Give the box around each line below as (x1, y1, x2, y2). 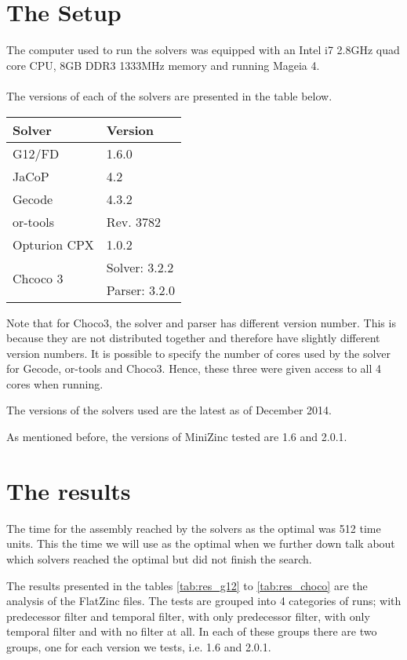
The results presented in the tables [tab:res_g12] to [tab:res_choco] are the (6, 577, 368, 593)
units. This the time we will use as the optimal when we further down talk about (6, 535, 395, 552)
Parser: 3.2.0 (106, 280, 175, 299)
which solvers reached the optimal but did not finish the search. (6, 550, 312, 567)
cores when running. (6, 375, 104, 392)
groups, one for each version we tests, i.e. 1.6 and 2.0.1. (6, 638, 271, 655)
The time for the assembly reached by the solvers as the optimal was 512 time (6, 520, 381, 536)
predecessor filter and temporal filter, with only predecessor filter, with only (6, 607, 370, 624)
